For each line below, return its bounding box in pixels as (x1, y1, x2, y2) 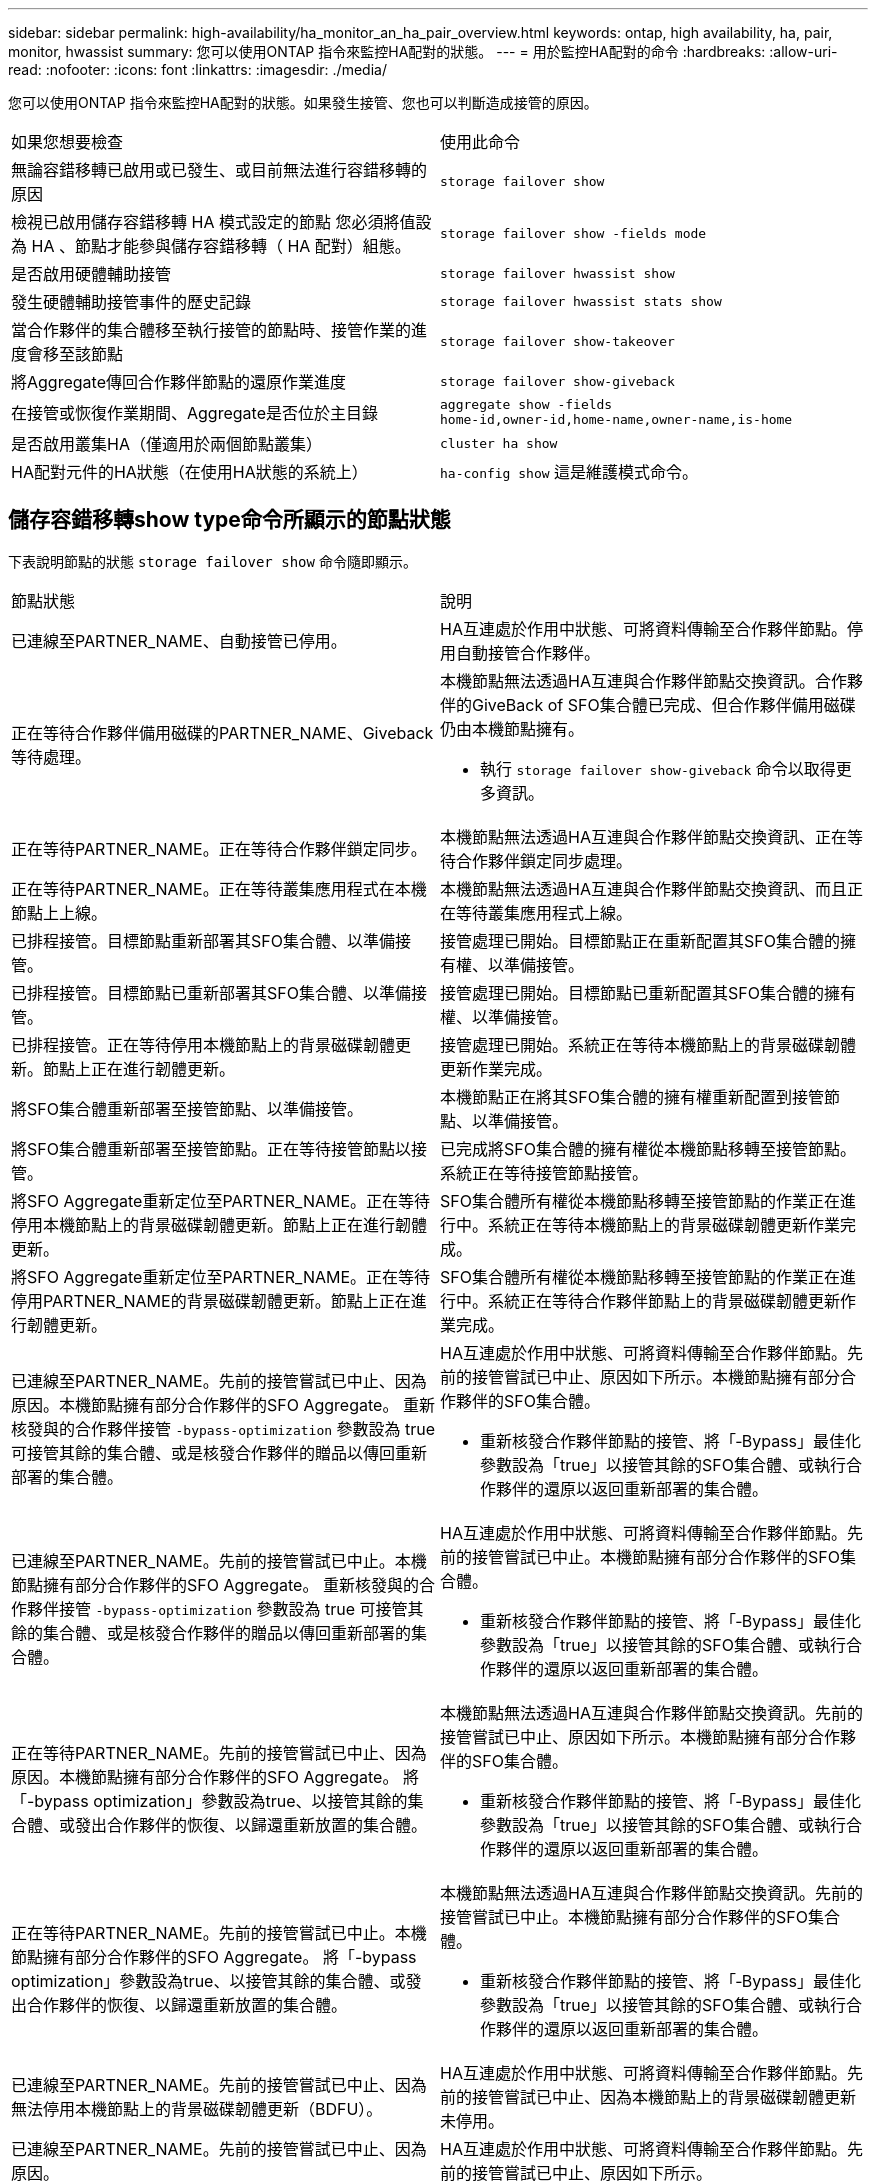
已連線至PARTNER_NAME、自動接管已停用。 (11, 630, 347, 651)
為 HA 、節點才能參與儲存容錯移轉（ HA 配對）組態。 (11, 236, 411, 256)
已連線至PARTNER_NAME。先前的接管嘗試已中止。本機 (11, 1550, 427, 1571)
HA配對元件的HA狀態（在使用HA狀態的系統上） (11, 462, 368, 482)
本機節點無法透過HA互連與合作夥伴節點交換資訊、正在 (440, 826, 847, 847)
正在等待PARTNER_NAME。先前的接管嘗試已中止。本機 (11, 1922, 427, 1943)
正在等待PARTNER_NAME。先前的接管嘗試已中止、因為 (11, 1742, 427, 1763)
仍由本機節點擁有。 (440, 718, 585, 739)
